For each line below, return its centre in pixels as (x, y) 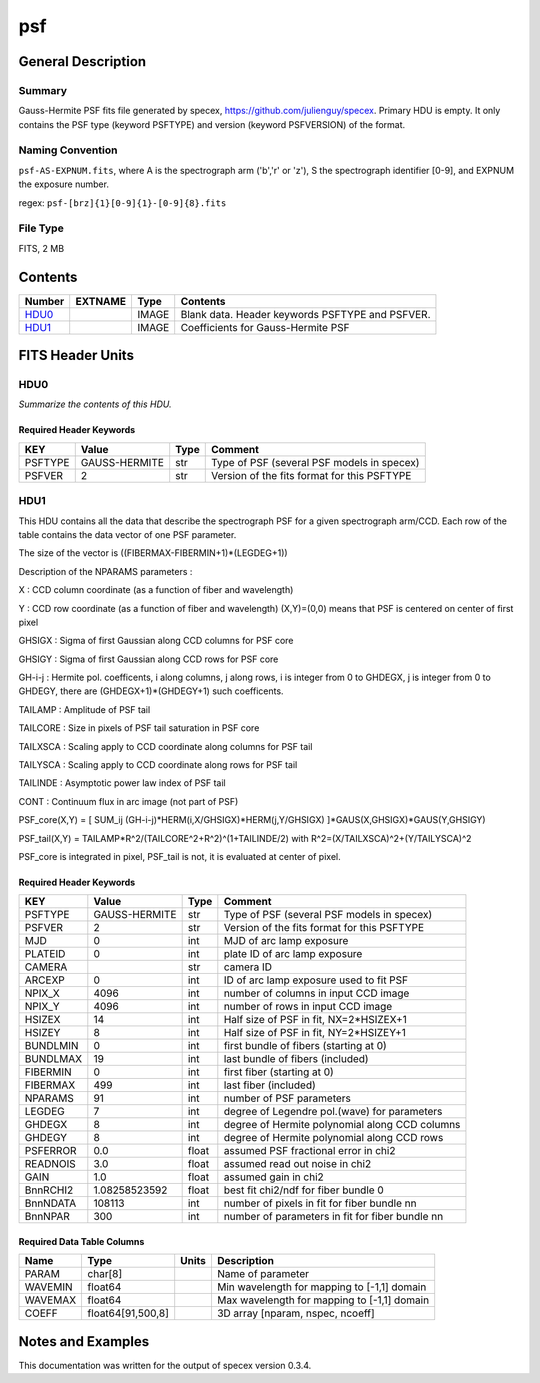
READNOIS (50, 1164)
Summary (43, 90)
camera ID (248, 967)
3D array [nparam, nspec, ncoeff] (295, 1313)
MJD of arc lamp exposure (286, 941)
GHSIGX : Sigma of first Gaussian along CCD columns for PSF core (156, 641)
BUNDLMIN (51, 1046)
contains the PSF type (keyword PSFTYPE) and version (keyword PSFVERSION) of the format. (212, 124)
